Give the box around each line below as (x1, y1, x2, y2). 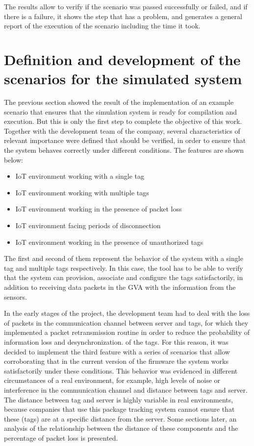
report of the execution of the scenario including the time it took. (4, 21, 201, 31)
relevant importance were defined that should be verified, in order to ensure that (4, 135, 246, 145)
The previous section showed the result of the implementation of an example (4, 97, 234, 107)
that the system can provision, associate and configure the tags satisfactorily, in (4, 272, 243, 282)
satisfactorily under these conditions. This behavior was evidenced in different (4, 365, 238, 376)
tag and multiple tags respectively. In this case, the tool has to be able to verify (4, 262, 243, 273)
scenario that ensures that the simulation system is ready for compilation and (4, 106, 237, 117)
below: (4, 154, 23, 164)
